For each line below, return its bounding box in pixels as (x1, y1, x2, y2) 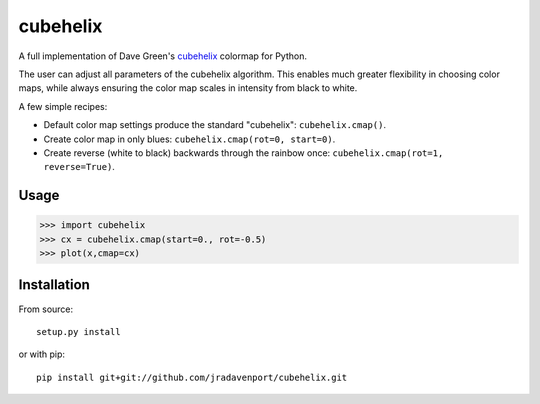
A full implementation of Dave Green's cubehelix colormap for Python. (18, 50, 307, 62)
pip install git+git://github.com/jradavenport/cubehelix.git (36, 371, 348, 383)
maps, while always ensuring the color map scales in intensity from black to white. (18, 82, 358, 94)
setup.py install (36, 326, 121, 337)
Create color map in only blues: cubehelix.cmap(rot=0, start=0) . (43, 133, 336, 145)
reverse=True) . (43, 161, 115, 173)
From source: (18, 303, 74, 315)
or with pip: (18, 348, 65, 360)
